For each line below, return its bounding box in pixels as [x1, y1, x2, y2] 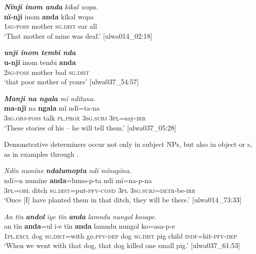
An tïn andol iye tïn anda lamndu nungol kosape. [4, 211, 157, 221]
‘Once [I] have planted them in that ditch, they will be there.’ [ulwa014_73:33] [4, 194, 242, 205]
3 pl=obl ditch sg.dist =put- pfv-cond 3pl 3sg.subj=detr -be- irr [4, 185, 196, 195]
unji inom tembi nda [4, 47, 76, 58]
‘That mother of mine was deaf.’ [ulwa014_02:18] [4, 30, 153, 41]
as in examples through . [4, 148, 79, 159]
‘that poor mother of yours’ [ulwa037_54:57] [4, 76, 139, 87]
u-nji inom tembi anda [4, 57, 76, 67]
